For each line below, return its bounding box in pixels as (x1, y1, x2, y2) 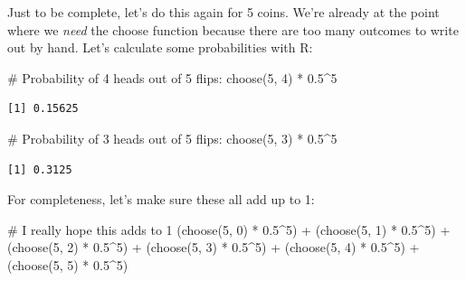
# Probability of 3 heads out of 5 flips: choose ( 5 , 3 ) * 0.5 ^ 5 (7, 128, 338, 147)
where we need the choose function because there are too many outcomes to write (7, 20, 459, 39)
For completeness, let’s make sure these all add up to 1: (7, 190, 315, 209)
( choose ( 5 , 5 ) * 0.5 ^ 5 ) (7, 255, 128, 274)
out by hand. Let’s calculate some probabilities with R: (7, 38, 313, 57)
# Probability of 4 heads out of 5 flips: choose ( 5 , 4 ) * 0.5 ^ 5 (7, 68, 338, 87)
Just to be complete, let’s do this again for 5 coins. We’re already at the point (7, 3, 440, 21)
